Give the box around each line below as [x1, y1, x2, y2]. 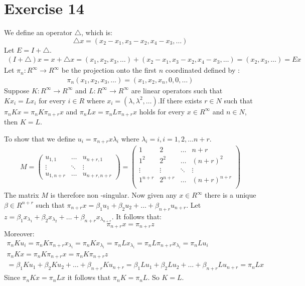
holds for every [139, 106, 185, 116]
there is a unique [205, 190, 256, 200]
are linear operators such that [131, 85, 223, 95]
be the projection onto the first [61, 65, 157, 75]
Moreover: [4, 228, 35, 238]
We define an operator [4, 27, 72, 38]
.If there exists [158, 95, 202, 105]
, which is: [81, 27, 112, 38]
